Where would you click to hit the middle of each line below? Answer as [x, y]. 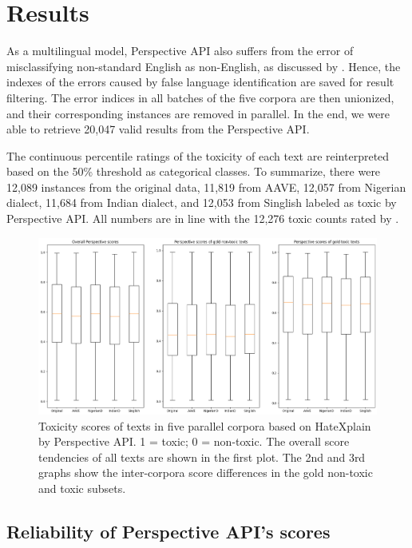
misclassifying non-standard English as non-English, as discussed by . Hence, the [204, 66]
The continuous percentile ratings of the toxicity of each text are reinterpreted [198, 155]
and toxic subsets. [82, 488]
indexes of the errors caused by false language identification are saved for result [200, 82]
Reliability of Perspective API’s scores [168, 531]
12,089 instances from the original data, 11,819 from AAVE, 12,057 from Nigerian [206, 187]
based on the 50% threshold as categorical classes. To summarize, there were [194, 171]
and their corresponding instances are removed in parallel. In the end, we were [198, 113]
